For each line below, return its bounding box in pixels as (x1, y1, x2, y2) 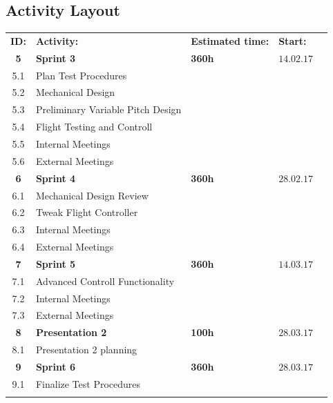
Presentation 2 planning (35, 342, 137, 357)
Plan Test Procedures (35, 68, 127, 82)
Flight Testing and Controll (35, 119, 153, 134)
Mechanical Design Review (35, 188, 149, 202)
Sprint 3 (35, 50, 76, 65)
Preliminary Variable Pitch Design (35, 102, 182, 117)
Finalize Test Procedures (35, 376, 141, 391)
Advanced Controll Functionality (35, 273, 175, 288)
